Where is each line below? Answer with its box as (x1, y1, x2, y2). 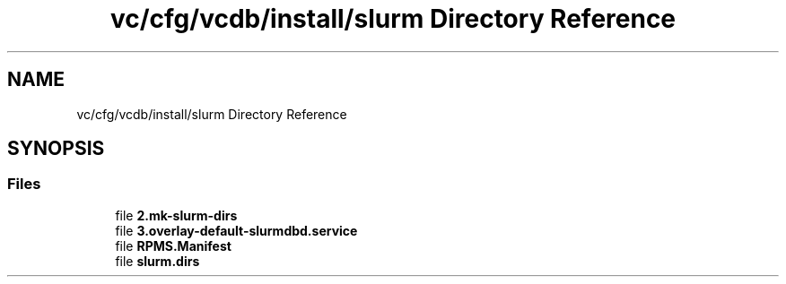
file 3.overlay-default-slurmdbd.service (115, 222, 358, 238)
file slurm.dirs (115, 253, 200, 269)
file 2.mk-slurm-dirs (115, 207, 238, 223)
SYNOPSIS (7, 137, 105, 160)
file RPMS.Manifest (115, 237, 231, 254)
